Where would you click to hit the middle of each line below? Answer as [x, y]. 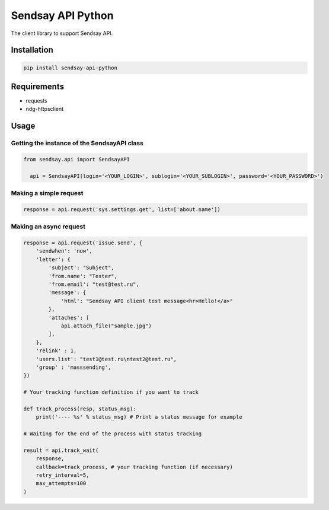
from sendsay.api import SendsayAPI [77, 159]
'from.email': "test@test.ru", [94, 284]
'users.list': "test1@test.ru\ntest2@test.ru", [106, 359]
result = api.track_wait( [61, 450]
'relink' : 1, [56, 351]
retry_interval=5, [63, 475]
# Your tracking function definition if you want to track [111, 392]
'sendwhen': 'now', [64, 251]
